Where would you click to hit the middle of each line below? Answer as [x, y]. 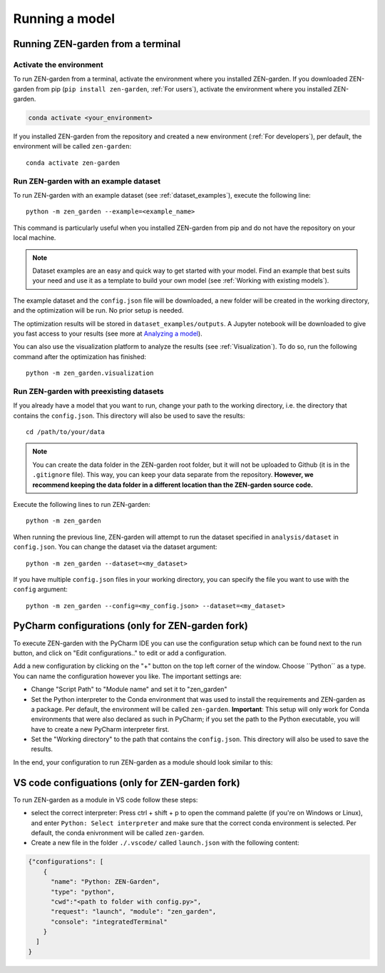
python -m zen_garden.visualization [90, 373]
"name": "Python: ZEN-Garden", [106, 882]
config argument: [40, 590]
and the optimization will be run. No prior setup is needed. [98, 311]
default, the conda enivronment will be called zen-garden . [118, 832]
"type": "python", [83, 892]
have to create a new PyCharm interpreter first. [100, 729]
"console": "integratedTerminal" [109, 922]
